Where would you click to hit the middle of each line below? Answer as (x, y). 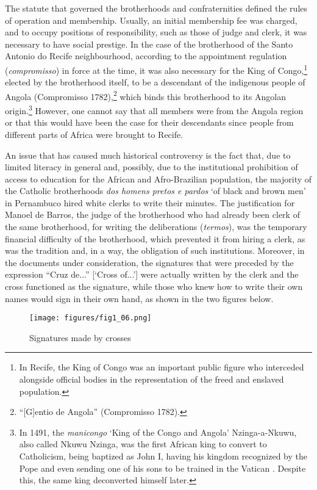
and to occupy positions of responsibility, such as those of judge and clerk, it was (156, 32)
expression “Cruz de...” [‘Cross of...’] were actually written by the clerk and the (152, 274)
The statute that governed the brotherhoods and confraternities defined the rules (156, 8)
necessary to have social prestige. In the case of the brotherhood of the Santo (149, 44)
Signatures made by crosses (80, 337)
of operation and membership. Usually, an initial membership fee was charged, (151, 20)
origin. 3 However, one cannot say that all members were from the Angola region (154, 110)
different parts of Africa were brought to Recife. (94, 134)
